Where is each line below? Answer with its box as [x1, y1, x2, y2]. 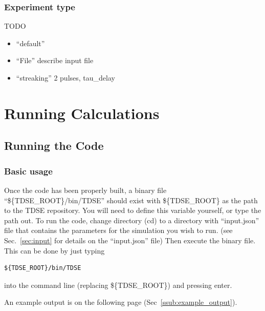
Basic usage [4, 164, 53, 177]
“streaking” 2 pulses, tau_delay [16, 72, 115, 83]
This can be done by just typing [4, 245, 105, 256]
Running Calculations [4, 102, 160, 123]
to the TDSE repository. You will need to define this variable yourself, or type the [4, 205, 261, 216]
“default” [16, 37, 45, 48]
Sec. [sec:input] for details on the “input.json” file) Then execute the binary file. [4, 235, 256, 245]
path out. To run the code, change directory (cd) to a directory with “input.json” [4, 215, 259, 225]
